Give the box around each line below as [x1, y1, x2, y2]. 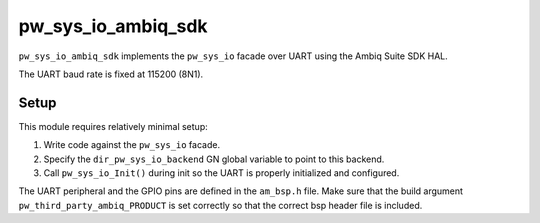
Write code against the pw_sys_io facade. [43, 139, 220, 151]
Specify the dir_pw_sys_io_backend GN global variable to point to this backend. [43, 153, 385, 165]
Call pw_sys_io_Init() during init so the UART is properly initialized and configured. [43, 167, 400, 179]
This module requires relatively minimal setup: [18, 120, 209, 132]
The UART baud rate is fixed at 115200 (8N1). [18, 68, 204, 80]
